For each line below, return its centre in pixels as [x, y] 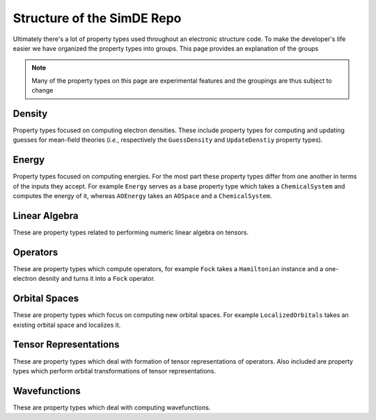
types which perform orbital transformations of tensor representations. [114, 371]
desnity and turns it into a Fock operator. [97, 279]
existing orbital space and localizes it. [67, 325]
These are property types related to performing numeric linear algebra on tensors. [131, 232]
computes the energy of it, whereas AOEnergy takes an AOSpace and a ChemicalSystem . [142, 196]
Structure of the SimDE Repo [97, 18]
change [42, 90]
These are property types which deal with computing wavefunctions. [112, 407]
